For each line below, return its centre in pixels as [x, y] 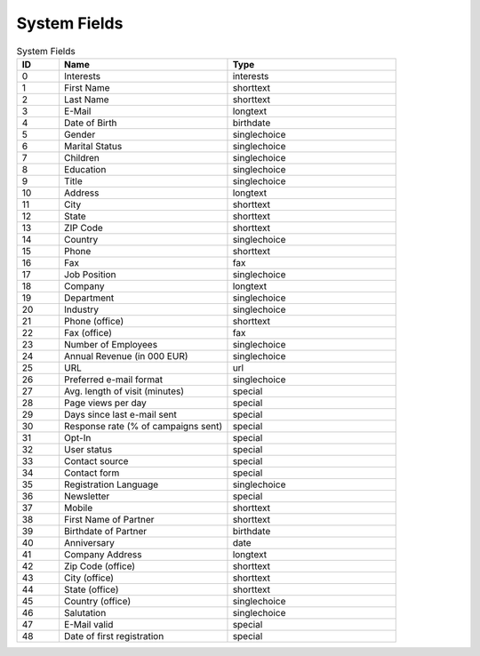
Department [89, 298]
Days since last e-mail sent [120, 414]
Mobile [78, 508]
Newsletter [87, 496]
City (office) [89, 578]
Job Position [90, 274]
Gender [80, 134]
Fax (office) [88, 332]
